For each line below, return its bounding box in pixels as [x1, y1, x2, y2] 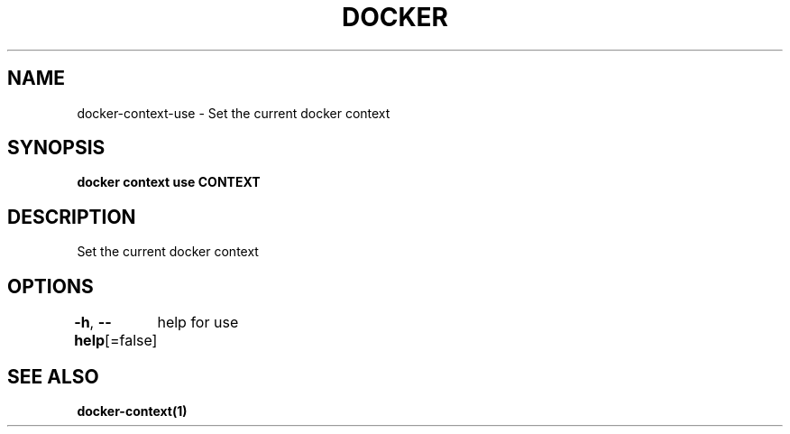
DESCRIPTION [7, 205, 136, 228]
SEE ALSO [7, 365, 99, 388]
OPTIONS [7, 274, 94, 298]
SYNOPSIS [7, 136, 106, 160]
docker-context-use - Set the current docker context [77, 105, 390, 121]
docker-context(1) [77, 402, 188, 419]
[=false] [105, 331, 158, 350]
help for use [157, 313, 239, 332]
